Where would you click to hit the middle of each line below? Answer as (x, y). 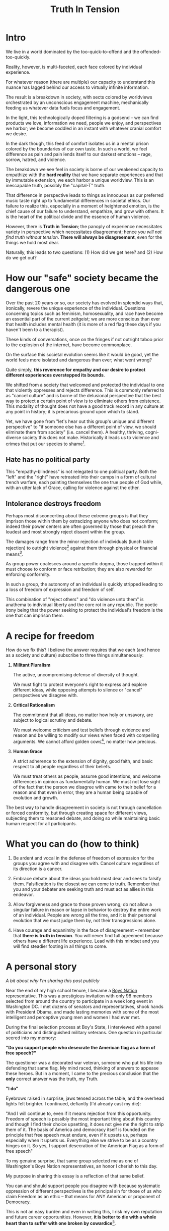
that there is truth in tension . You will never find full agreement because (88, 935)
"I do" (12, 1088)
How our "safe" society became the (82, 278)
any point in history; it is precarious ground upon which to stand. (73, 411)
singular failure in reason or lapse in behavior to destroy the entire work (87, 910)
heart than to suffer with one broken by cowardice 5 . (61, 1222)
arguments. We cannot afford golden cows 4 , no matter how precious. (85, 741)
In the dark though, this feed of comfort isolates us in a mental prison (77, 143)
